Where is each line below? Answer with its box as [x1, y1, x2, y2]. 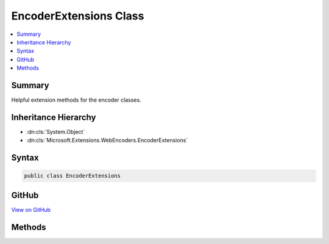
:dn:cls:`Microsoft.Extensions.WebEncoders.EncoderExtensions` [26, 137, 188, 144]
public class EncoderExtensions [24, 172, 121, 180]
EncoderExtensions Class [11, 9, 144, 23]
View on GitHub [11, 206, 51, 213]
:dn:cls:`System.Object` [26, 128, 85, 135]
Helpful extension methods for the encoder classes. [11, 96, 141, 103]
